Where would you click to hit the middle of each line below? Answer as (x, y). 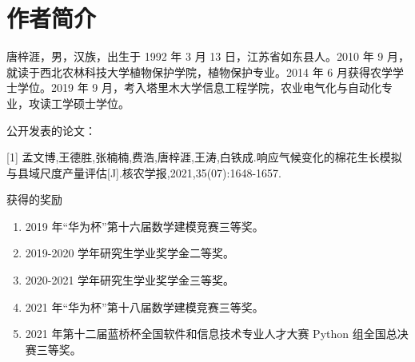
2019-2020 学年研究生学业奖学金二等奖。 (130, 253)
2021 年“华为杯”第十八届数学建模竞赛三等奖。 (144, 306)
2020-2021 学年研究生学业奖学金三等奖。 (130, 280)
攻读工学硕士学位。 (79, 103)
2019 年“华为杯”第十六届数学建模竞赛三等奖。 (144, 226)
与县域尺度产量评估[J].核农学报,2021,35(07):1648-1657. (144, 172)
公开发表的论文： (51, 130)
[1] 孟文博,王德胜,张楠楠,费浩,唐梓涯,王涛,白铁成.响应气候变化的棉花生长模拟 (204, 157)
